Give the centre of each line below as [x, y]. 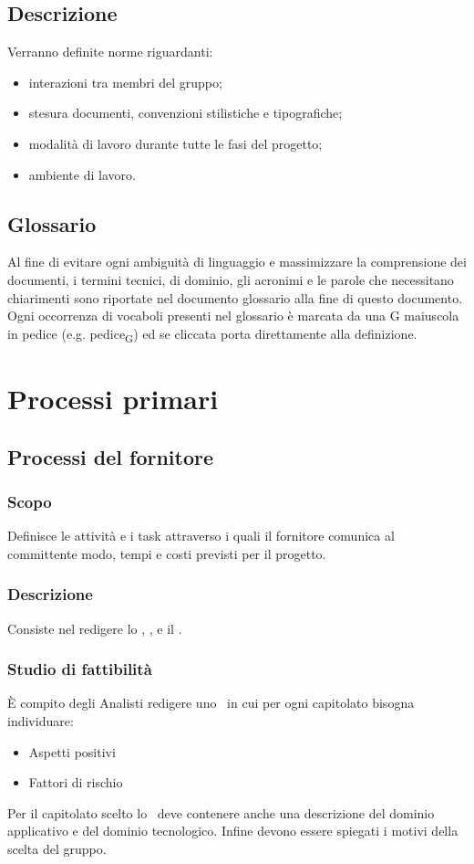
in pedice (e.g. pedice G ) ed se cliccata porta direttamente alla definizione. [212, 334]
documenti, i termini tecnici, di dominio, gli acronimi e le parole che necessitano [231, 279]
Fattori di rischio [76, 782]
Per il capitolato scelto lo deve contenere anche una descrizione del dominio [221, 812]
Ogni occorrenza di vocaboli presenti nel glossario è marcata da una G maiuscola [233, 316]
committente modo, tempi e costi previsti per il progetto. [167, 553]
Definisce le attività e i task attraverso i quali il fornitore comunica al [201, 536]
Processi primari [113, 399]
